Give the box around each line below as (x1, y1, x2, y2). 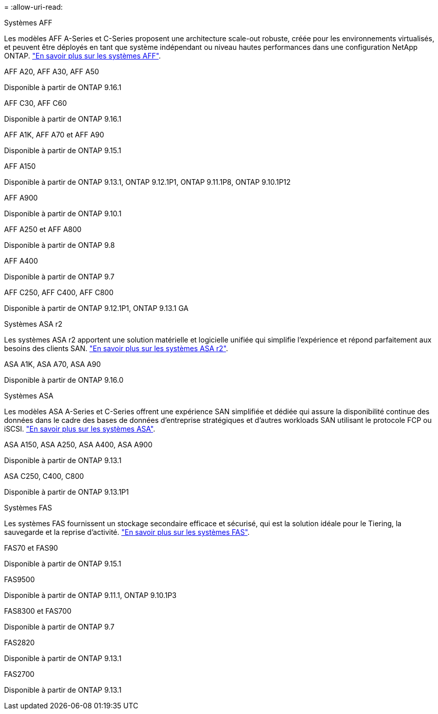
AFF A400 (4, 256, 38, 265)
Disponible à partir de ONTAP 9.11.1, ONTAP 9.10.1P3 (4, 591, 177, 599)
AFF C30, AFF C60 (4, 99, 67, 107)
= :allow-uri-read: (4, 3, 63, 11)
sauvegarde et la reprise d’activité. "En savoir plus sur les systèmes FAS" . (4, 528, 250, 536)
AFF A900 (4, 193, 38, 202)
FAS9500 (4, 575, 35, 584)
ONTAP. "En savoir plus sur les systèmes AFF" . (4, 51, 161, 60)
